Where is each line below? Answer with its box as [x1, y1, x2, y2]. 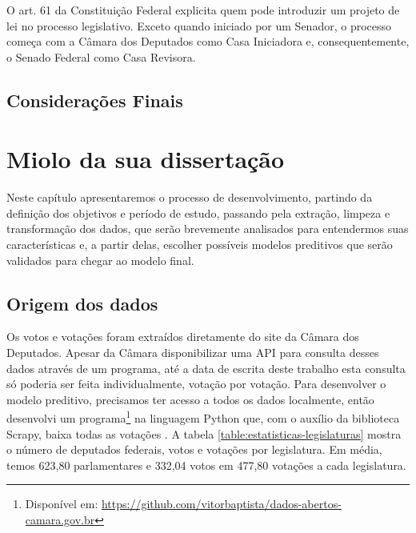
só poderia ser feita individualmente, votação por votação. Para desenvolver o [6, 375, 386, 392]
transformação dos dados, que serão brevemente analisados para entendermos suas [6, 220, 409, 237]
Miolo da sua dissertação [6, 142, 285, 175]
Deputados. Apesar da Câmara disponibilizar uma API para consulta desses [6, 344, 379, 361]
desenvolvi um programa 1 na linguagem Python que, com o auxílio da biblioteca [6, 407, 400, 427]
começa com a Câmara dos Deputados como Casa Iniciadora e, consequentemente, [6, 33, 410, 50]
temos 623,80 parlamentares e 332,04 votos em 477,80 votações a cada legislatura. [6, 456, 406, 473]
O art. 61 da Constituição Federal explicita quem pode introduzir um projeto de [6, 2, 400, 18]
